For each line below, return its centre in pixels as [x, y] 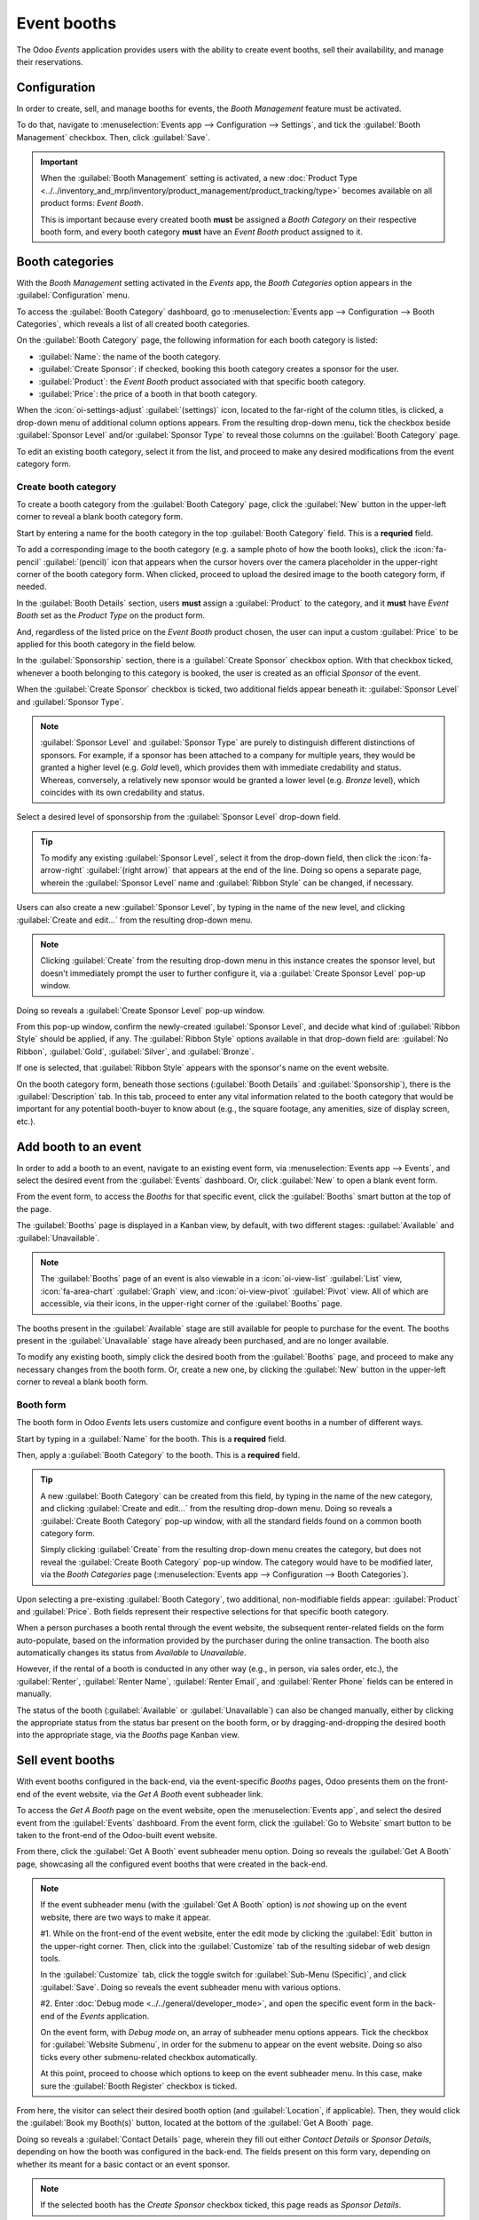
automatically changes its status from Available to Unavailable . [132, 1653]
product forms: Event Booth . [92, 203]
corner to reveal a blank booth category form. [100, 517]
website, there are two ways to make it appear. [126, 1917]
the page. [34, 1209]
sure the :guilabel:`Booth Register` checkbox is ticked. [139, 2086]
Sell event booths [66, 1760]
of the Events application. [103, 2016]
